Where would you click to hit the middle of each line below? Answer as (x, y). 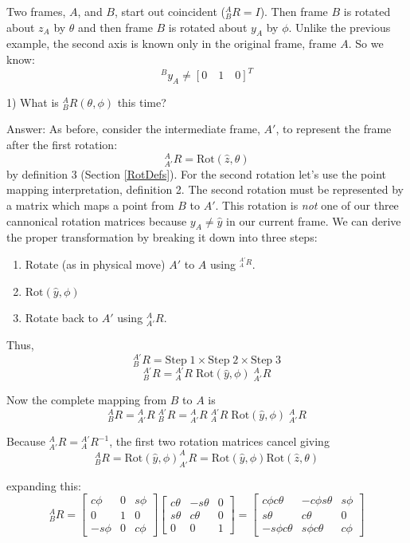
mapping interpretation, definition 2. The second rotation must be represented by (205, 189)
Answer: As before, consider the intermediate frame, (133, 129)
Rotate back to (61, 318)
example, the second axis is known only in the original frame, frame (172, 43)
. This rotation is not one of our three (307, 205)
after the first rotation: (62, 145)
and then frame (115, 27)
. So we (366, 43)
